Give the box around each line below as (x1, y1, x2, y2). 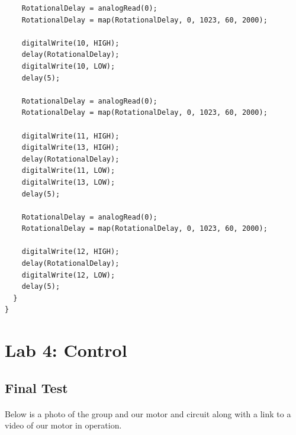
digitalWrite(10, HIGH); (21, 38, 120, 47)
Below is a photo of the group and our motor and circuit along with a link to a (5, 407, 291, 420)
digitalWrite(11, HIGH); (21, 131, 120, 140)
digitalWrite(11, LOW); (21, 166, 115, 175)
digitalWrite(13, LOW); (21, 178, 115, 186)
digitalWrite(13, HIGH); (21, 143, 120, 152)
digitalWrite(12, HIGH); (21, 247, 120, 256)
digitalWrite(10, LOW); (21, 62, 115, 70)
